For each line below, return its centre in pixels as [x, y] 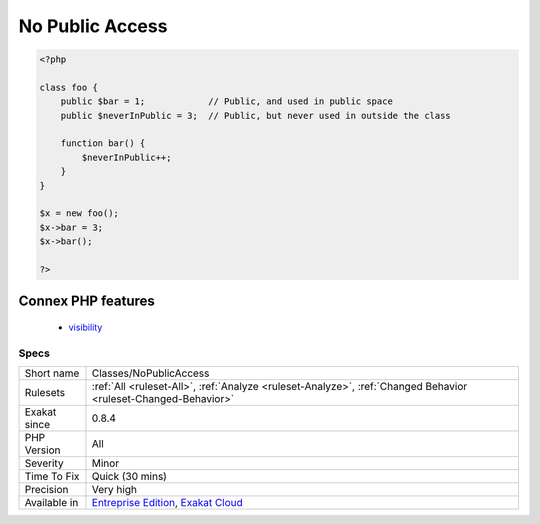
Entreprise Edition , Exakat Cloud [167, 503]
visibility [85, 327]
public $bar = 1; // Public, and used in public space [227, 101]
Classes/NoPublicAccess [150, 373]
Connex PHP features [86, 301]
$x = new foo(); [79, 213]
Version [42, 450]
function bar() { [103, 143]
